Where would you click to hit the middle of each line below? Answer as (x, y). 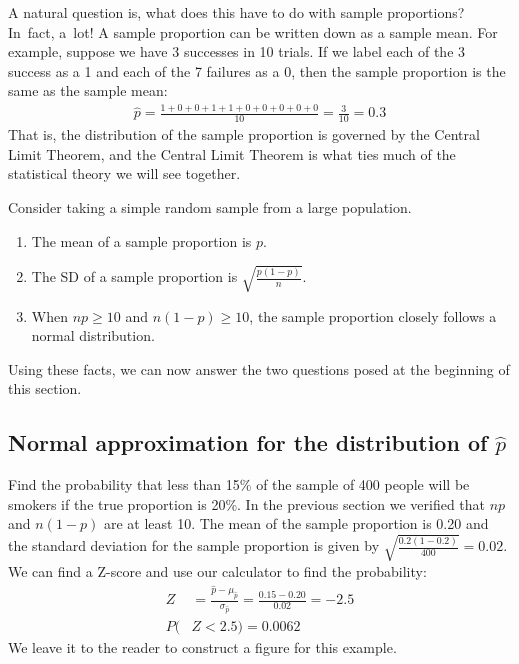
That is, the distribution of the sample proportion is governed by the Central (244, 134)
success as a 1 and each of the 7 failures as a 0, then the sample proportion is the (257, 70)
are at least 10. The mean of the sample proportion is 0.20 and (296, 523)
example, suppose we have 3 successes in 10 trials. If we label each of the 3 (237, 51)
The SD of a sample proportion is (134, 276)
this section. (45, 388)
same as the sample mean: (88, 90)
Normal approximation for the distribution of (248, 442)
